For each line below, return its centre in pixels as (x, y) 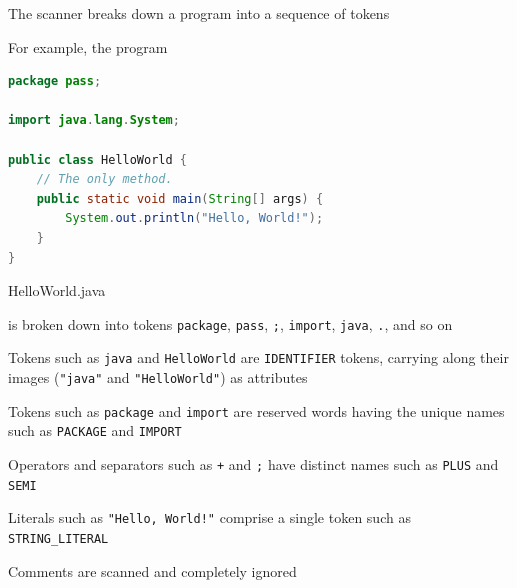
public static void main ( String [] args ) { (180, 198)
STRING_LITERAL (58, 538)
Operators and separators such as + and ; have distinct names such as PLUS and (253, 464)
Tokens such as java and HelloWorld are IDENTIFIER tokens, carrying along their (258, 357)
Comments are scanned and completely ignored (152, 570)
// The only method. (104, 179)
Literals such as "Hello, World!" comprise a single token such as (209, 517)
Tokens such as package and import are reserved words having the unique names (256, 410)
